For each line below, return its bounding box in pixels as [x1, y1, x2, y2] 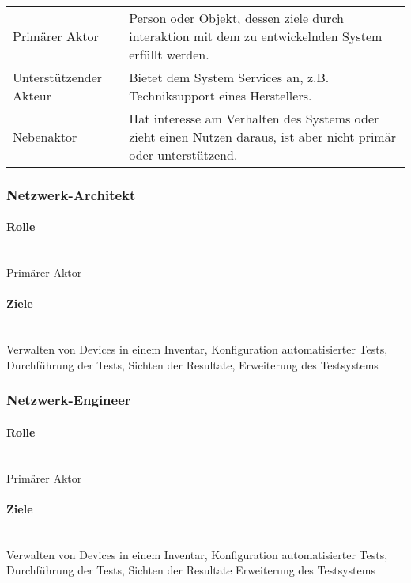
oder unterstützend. [129, 146, 238, 164]
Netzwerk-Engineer [6, 390, 131, 410]
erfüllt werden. [129, 45, 209, 63]
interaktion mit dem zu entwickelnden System [129, 27, 383, 45]
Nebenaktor [13, 127, 77, 146]
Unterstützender [13, 68, 103, 86]
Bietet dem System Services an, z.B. [129, 68, 330, 86]
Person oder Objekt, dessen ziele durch [129, 9, 344, 27]
